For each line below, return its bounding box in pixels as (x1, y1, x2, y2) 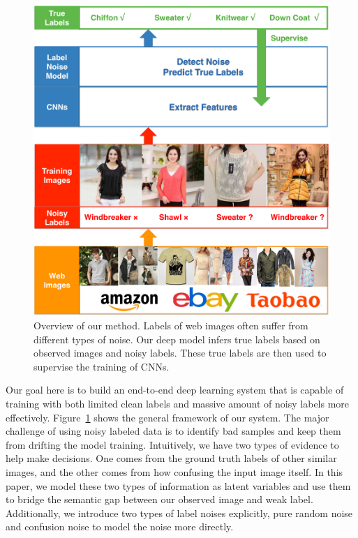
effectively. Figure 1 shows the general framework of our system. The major (6, 410, 329, 424)
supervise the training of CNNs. (33, 359, 170, 373)
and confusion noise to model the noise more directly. (6, 519, 234, 534)
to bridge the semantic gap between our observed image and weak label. (6, 492, 313, 507)
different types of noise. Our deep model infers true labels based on (33, 331, 320, 346)
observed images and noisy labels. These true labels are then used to (33, 345, 327, 360)
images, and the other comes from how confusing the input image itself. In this (6, 464, 343, 479)
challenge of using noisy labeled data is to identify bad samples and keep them (6, 424, 341, 438)
